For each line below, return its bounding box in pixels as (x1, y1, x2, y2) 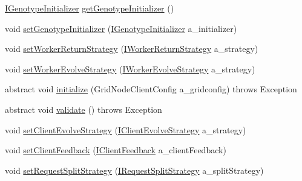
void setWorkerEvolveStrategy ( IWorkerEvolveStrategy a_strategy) (5, 62, 255, 75)
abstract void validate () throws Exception (5, 103, 162, 115)
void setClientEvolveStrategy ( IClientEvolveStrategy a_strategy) (5, 123, 246, 136)
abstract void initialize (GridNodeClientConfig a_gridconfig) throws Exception (5, 83, 297, 95)
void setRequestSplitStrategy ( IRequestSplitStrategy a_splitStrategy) (5, 164, 264, 176)
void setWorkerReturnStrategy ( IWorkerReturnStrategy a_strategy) (5, 42, 258, 55)
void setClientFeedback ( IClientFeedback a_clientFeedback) (5, 144, 226, 156)
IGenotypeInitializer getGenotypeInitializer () (5, 2, 174, 14)
